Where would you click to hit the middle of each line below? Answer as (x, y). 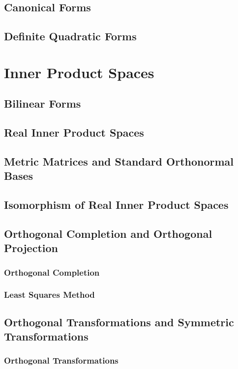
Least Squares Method (49, 295)
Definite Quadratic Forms (70, 36)
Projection (31, 248)
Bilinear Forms (43, 103)
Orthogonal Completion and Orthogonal (108, 233)
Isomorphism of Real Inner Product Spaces (116, 205)
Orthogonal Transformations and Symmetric (119, 322)
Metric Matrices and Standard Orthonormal (119, 161)
